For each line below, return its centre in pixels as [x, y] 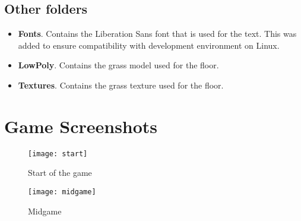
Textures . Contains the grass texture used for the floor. [121, 85]
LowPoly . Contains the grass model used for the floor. [118, 65]
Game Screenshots [81, 126]
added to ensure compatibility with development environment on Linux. [149, 45]
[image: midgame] [62, 192]
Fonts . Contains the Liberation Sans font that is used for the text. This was [157, 34]
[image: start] [58, 154]
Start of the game [60, 173]
